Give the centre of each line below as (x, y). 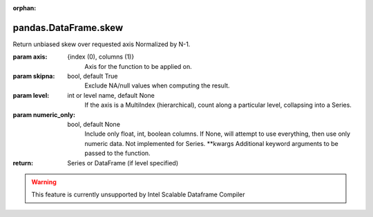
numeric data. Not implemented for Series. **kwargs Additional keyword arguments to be (211, 143)
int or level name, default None (111, 95)
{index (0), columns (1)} (101, 57)
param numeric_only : (44, 114)
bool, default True (93, 76)
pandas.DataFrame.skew (68, 28)
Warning (44, 182)
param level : (31, 95)
